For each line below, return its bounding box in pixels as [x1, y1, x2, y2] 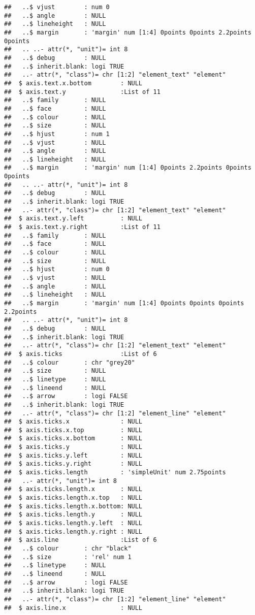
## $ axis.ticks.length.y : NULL [4, 511, 143, 519]
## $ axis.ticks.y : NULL [4, 443, 143, 451]
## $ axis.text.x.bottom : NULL [4, 79, 143, 87]
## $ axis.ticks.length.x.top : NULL [4, 494, 143, 502]
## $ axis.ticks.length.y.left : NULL [4, 520, 143, 527]
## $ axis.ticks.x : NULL [4, 418, 143, 426]
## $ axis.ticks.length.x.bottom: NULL [4, 502, 143, 510]
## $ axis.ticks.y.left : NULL [4, 451, 143, 459]
